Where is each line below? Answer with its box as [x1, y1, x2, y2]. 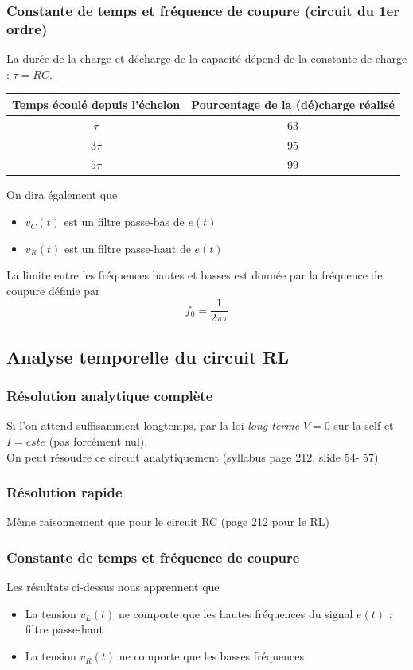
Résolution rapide [6, 482, 123, 502]
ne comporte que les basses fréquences [119, 648, 304, 664]
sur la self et [333, 417, 394, 434]
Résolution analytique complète [6, 386, 213, 406]
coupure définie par [6, 282, 100, 298]
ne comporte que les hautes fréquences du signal [118, 605, 353, 621]
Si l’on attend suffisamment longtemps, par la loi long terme [6, 417, 300, 434]
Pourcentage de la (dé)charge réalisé [191, 95, 395, 112]
